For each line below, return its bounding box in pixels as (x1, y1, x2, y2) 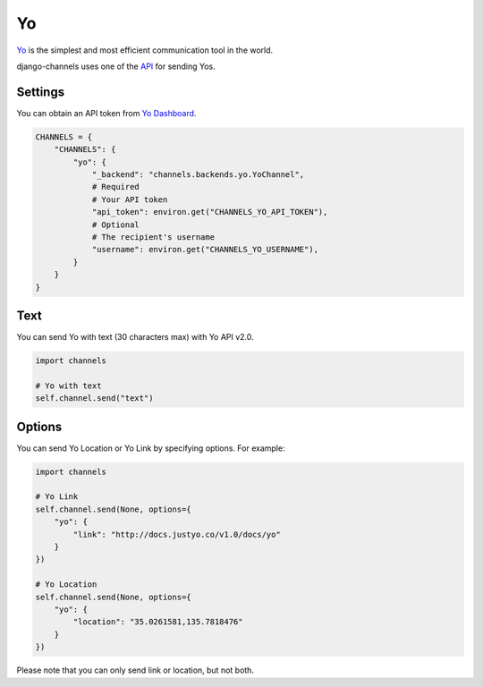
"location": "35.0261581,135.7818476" (72, 617, 243, 627)
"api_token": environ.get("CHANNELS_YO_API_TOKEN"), (91, 207, 328, 217)
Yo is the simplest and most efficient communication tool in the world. (16, 45, 274, 55)
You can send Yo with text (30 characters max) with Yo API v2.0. (16, 332, 254, 343)
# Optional (91, 219, 140, 230)
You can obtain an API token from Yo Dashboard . (16, 107, 197, 118)
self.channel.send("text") (35, 394, 154, 403)
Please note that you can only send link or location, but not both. (16, 665, 255, 675)
